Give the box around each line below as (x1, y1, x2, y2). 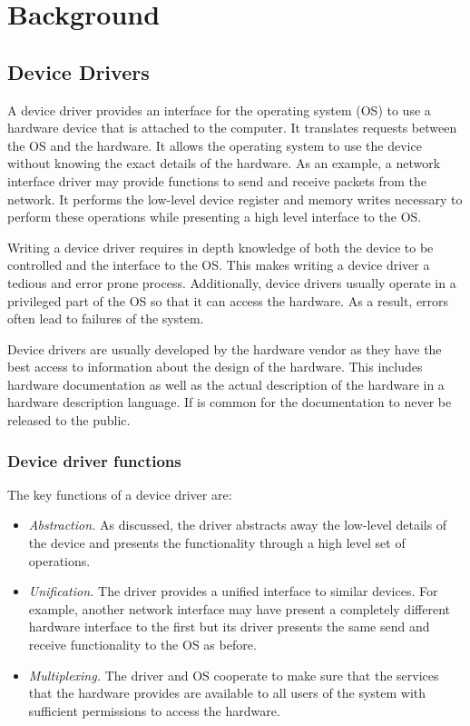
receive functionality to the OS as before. (28, 635, 257, 654)
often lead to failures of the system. (7, 309, 204, 328)
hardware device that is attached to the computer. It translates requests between (7, 118, 457, 137)
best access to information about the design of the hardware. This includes (7, 357, 423, 376)
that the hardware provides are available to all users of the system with (28, 683, 426, 702)
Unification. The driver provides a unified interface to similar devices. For (28, 582, 438, 601)
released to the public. (7, 411, 131, 430)
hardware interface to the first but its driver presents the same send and (28, 617, 430, 636)
